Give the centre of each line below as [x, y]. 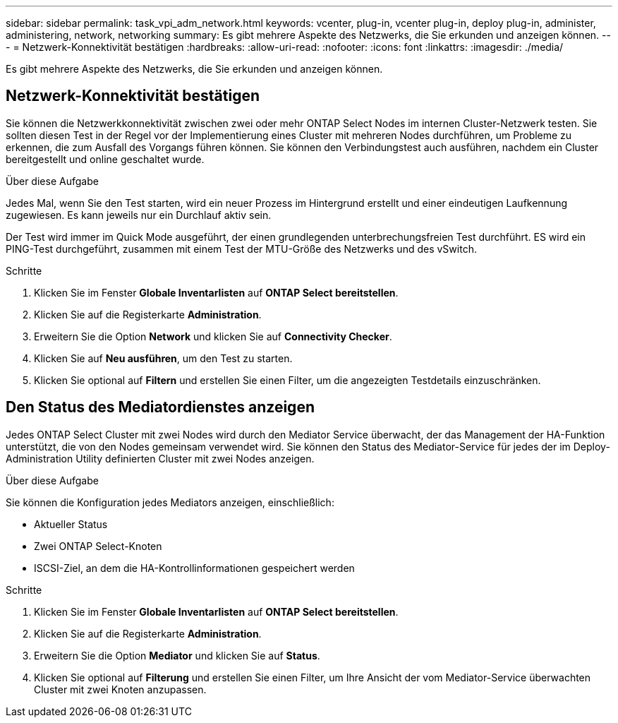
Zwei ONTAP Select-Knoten [98, 546]
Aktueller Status [71, 524]
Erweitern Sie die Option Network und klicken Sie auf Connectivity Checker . [213, 336]
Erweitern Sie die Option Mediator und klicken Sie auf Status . [177, 655]
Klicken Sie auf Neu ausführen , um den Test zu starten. [163, 358]
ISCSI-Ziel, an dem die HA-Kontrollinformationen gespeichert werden [194, 568]
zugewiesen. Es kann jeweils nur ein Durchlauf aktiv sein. [139, 215]
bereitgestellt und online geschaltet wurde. [105, 159]
